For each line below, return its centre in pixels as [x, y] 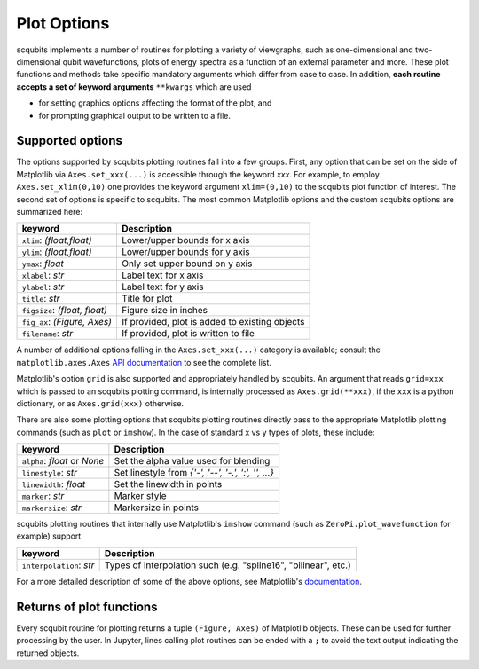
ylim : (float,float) [57, 252]
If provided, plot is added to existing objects [213, 322]
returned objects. [48, 653]
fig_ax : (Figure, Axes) [67, 322]
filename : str [47, 334]
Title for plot [147, 299]
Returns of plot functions [87, 606]
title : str [41, 299]
